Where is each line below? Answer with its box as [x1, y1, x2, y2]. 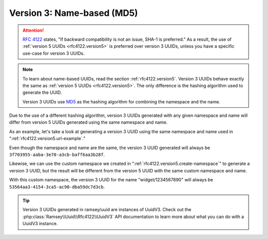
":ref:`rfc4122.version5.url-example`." [9, 136, 86, 142]
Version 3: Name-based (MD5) [9, 7, 138, 18]
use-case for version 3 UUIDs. [22, 50, 85, 56]
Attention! [22, 27, 44, 33]
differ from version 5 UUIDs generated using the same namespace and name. [9, 119, 168, 125]
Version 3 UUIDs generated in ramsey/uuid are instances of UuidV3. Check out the [22, 207, 192, 213]
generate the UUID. [22, 89, 62, 95]
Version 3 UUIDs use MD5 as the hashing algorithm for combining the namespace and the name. [22, 98, 220, 104]
